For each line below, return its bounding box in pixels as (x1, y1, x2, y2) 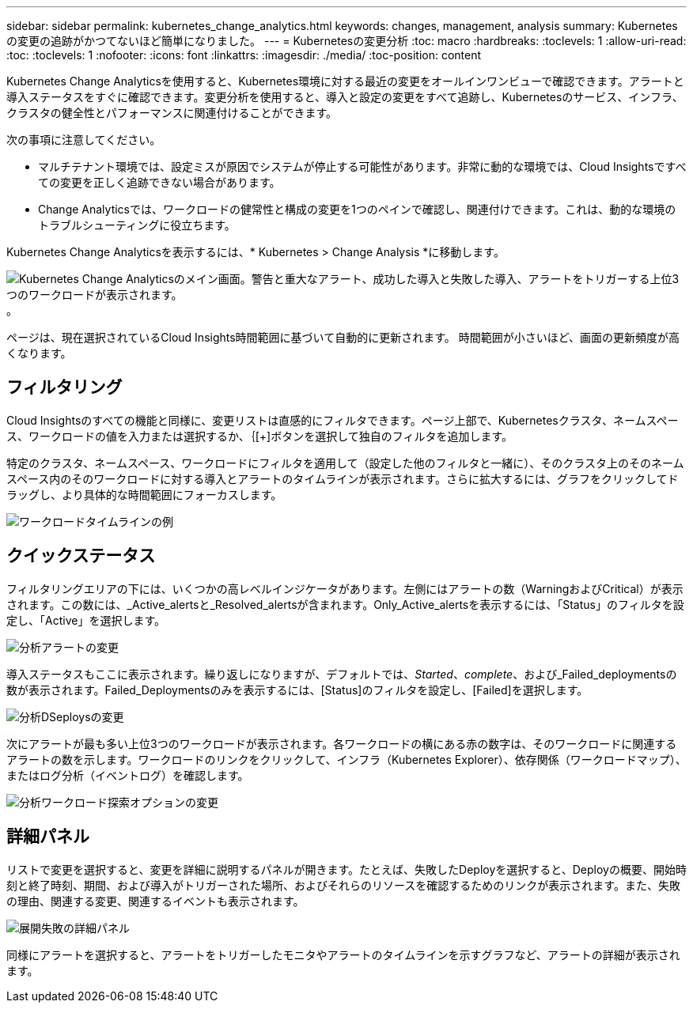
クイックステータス (6, 546, 156, 566)
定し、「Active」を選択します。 (6, 613, 165, 627)
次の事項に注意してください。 (6, 133, 161, 146)
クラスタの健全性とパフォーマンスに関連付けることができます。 (6, 106, 338, 119)
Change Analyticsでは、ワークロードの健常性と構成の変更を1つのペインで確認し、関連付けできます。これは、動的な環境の (38, 202, 676, 216)
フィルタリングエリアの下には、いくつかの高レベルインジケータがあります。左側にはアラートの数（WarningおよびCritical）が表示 (6, 581, 684, 595)
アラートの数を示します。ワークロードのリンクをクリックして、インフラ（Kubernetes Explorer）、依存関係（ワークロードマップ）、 (6, 752, 687, 766)
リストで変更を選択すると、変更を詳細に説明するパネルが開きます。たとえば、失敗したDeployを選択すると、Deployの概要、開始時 (6, 862, 687, 876)
